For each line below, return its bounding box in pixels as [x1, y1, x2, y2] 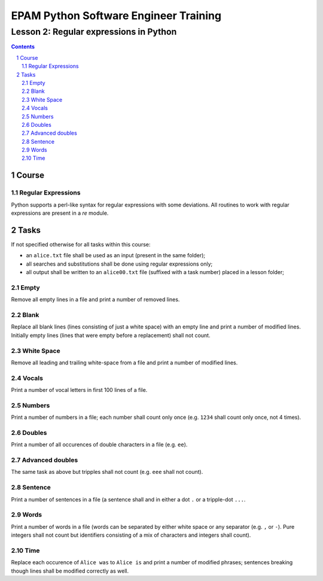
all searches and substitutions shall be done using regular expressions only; [26, 260, 213, 267]
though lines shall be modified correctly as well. [11, 567, 129, 574]
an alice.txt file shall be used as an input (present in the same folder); [26, 252, 206, 259]
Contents [11, 43, 35, 50]
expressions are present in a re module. [11, 209, 109, 217]
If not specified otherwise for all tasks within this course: [11, 241, 151, 248]
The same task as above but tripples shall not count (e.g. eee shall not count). [11, 469, 203, 476]
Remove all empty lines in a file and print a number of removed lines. [11, 296, 180, 303]
